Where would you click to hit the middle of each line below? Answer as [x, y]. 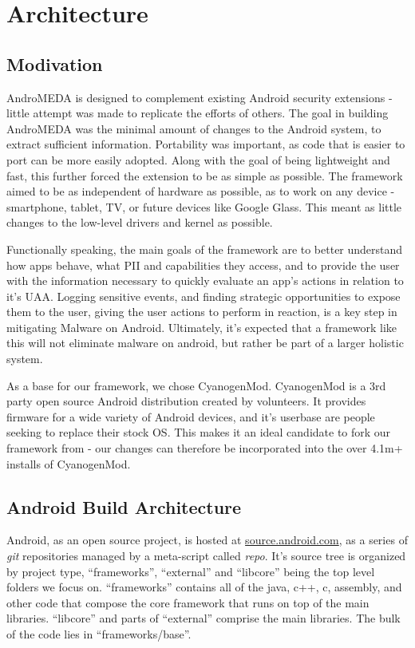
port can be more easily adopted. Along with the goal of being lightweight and [198, 159]
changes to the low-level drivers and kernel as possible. [140, 222]
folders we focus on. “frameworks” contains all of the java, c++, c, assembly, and [204, 587]
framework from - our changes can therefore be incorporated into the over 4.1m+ [205, 448]
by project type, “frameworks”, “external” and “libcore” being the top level [191, 571]
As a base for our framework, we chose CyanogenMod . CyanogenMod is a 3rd [196, 385]
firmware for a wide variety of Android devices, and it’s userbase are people [191, 416]
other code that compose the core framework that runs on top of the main [188, 602]
